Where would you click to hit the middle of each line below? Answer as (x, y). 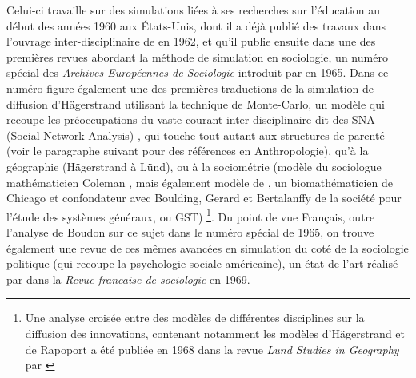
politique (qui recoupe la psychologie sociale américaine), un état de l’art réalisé (202, 263)
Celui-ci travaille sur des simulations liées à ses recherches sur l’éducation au (194, 10)
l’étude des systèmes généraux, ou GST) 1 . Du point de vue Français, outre (191, 215)
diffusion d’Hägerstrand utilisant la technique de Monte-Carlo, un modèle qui (196, 103)
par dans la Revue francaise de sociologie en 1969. (128, 279)
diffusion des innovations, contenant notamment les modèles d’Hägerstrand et (215, 333)
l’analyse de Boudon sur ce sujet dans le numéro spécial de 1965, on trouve (190, 231)
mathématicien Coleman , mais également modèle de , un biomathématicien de (200, 182)
